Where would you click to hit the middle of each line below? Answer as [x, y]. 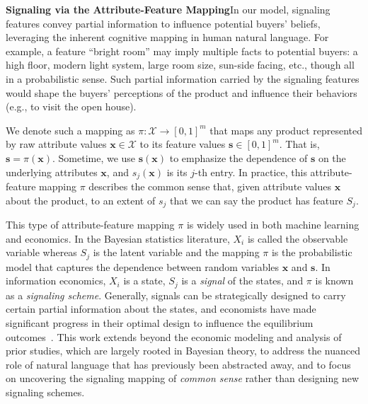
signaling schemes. [45, 392]
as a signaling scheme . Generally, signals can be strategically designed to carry [176, 295]
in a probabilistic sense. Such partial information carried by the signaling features [183, 78]
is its [177, 172]
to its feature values [183, 144]
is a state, [144, 281]
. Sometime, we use [94, 157]
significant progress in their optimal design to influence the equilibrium [160, 322]
